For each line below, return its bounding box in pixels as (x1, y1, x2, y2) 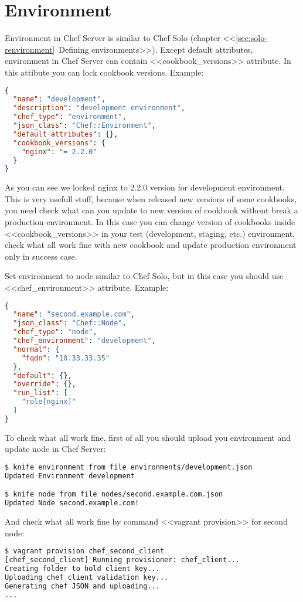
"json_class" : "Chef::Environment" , (13, 121, 156, 130)
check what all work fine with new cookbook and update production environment (5, 239, 297, 251)
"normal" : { (13, 345, 60, 353)
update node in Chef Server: (5, 443, 106, 455)
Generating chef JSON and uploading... (5, 581, 160, 590)
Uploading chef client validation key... (5, 573, 169, 581)
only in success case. (5, 250, 77, 262)
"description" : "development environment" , (13, 104, 185, 113)
